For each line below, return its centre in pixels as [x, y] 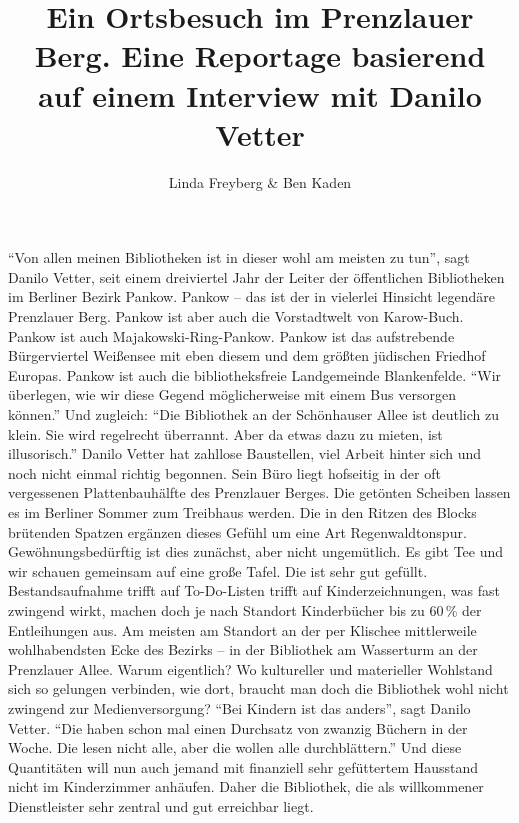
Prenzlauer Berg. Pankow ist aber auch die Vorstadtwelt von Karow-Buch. [236, 316]
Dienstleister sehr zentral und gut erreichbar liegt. [161, 805]
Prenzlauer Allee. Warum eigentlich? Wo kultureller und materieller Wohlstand [250, 668]
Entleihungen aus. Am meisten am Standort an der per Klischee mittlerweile [242, 629]
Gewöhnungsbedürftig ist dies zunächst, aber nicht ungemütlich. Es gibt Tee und [256, 551]
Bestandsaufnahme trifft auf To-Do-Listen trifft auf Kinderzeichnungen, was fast [254, 590]
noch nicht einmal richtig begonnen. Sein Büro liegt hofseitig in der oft [224, 472]
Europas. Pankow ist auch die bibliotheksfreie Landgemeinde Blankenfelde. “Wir [255, 374]
